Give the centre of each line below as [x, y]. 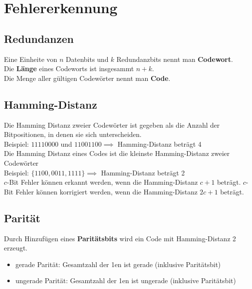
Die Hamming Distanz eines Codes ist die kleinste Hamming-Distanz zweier [117, 153]
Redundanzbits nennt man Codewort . [175, 59]
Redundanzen [39, 38]
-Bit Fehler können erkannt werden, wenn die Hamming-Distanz [102, 182]
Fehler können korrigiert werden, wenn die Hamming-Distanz [107, 191]
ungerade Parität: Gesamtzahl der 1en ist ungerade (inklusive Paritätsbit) [126, 280]
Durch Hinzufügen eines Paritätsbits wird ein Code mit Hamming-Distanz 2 [120, 238]
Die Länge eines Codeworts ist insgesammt [69, 68]
